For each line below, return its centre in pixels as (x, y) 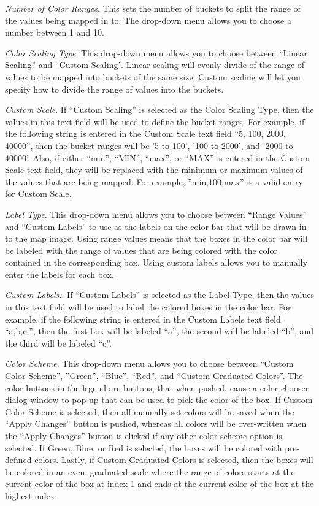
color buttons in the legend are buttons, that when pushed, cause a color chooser (157, 387)
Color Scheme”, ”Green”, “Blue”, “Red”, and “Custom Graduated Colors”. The (154, 376)
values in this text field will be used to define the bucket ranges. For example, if (155, 121)
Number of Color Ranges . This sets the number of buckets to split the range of (153, 8)
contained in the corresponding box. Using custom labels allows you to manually (156, 262)
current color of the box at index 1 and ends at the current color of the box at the (159, 484)
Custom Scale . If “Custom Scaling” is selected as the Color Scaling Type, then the (159, 109)
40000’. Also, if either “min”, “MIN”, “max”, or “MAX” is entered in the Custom (157, 157)
